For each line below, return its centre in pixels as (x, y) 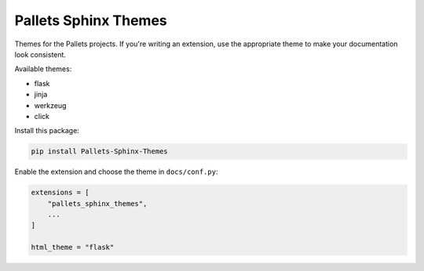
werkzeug (50, 105)
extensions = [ (60, 193)
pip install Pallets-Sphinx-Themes (99, 152)
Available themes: (43, 69)
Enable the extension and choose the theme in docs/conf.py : (116, 172)
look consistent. (40, 54)
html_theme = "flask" (73, 248)
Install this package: (47, 131)
